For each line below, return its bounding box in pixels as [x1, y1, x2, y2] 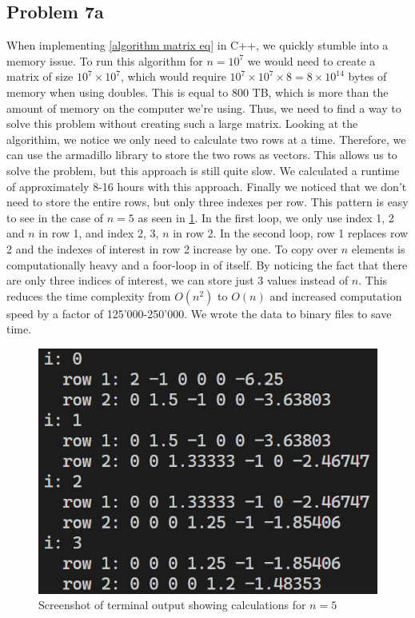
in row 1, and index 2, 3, [38, 225, 159, 241]
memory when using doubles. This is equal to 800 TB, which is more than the [6, 83, 389, 100]
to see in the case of [6, 209, 104, 225]
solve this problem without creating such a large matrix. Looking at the [6, 115, 358, 132]
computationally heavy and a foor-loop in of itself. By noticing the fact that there [6, 256, 408, 273]
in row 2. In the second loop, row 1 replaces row [173, 225, 409, 241]
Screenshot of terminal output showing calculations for [38, 596, 306, 613]
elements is [351, 240, 405, 257]
